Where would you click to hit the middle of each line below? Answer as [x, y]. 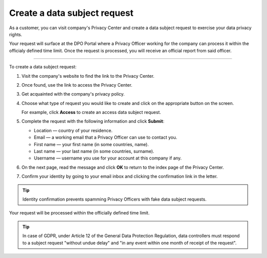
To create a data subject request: [43, 67]
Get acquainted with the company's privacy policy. [73, 94]
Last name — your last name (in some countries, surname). [94, 152]
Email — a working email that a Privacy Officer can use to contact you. [106, 137]
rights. [16, 34]
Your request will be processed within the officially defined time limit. [79, 213]
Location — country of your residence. [73, 130]
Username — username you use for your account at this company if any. [108, 158]
